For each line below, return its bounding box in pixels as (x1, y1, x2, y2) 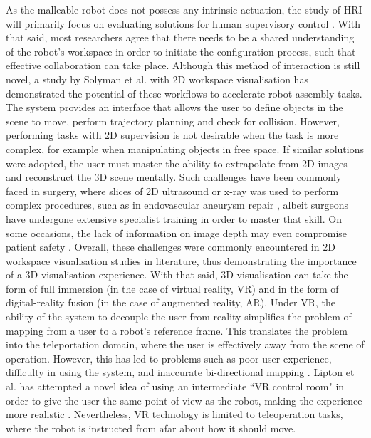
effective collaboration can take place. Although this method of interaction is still (6, 58, 360, 73)
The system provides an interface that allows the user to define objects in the (6, 100, 343, 115)
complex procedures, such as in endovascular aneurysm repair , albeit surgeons (6, 197, 349, 212)
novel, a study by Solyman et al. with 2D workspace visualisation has (6, 71, 308, 86)
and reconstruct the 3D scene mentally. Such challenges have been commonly (6, 170, 342, 184)
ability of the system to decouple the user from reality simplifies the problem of (6, 309, 352, 324)
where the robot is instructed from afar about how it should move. (6, 420, 296, 435)
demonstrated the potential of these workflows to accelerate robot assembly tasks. (6, 85, 362, 100)
